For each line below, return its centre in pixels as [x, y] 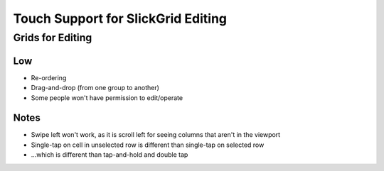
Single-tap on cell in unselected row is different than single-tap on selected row [148, 145]
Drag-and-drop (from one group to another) [95, 88]
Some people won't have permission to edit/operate [107, 98]
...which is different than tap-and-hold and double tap [110, 155]
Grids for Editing [53, 38]
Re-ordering [49, 77]
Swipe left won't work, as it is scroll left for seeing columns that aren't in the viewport [156, 135]
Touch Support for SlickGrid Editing [120, 18]
